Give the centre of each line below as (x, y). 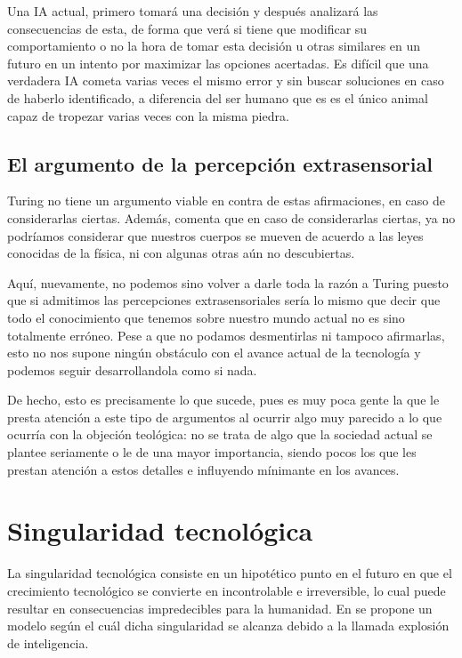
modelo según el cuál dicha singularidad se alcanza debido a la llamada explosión (228, 626)
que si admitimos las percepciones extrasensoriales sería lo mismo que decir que (224, 300)
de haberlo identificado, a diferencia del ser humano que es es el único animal (218, 97)
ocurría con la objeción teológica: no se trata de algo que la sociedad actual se (220, 434)
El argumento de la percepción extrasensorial (220, 163)
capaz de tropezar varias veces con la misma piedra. (148, 115)
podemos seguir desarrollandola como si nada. (132, 369)
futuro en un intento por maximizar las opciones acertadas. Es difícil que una (218, 63)
